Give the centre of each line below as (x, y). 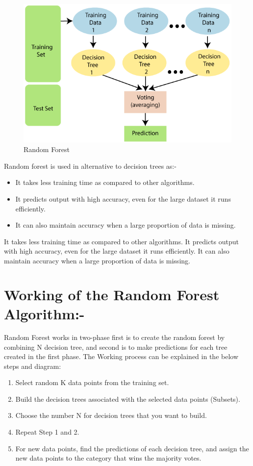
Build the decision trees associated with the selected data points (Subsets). (128, 399)
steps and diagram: (33, 366)
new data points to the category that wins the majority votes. (108, 458)
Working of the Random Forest (112, 294)
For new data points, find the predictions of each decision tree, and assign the (132, 448)
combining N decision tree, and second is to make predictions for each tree (116, 347)
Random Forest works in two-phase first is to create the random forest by (114, 337)
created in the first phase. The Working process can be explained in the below (121, 356)
